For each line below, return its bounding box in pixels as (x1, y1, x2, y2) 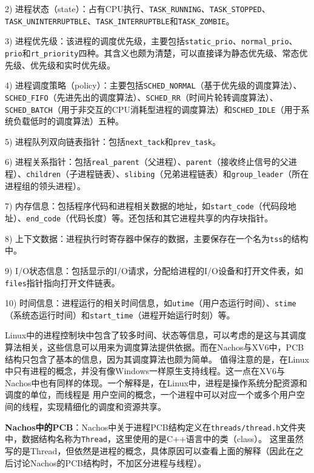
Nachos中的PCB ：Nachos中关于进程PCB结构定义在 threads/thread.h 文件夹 (5, 420, 306, 433)
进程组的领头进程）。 (5, 179, 85, 192)
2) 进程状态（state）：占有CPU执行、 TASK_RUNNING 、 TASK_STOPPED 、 (5, 2, 270, 15)
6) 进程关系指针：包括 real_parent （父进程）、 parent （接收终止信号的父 (5, 155, 289, 168)
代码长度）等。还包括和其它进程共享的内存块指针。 (69, 212, 273, 224)
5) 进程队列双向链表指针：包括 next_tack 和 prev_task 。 (5, 135, 221, 147)
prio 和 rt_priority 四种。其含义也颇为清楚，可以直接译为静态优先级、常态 (5, 46, 299, 59)
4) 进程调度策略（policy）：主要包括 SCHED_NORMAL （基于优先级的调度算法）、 (5, 79, 302, 92)
